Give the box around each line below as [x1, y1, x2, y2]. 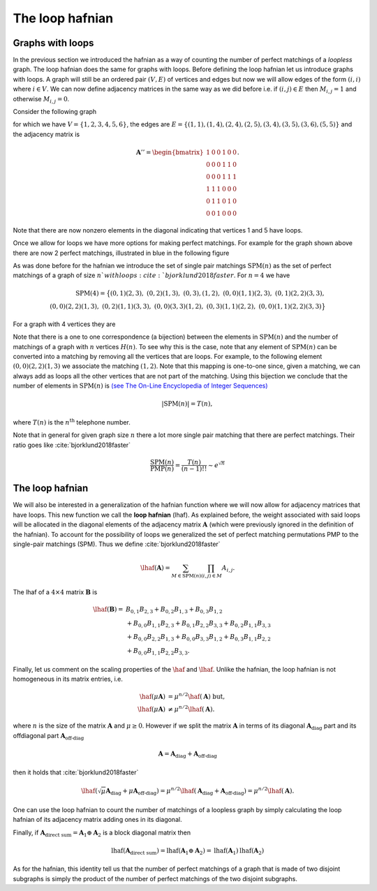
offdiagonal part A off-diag [13, 731, 84, 742]
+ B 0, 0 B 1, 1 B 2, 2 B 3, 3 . [126, 647, 190, 656]
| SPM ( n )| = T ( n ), [161, 400, 213, 408]
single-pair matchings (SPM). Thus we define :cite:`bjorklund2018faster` [13, 540, 221, 548]
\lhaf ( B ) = [93, 605, 124, 613]
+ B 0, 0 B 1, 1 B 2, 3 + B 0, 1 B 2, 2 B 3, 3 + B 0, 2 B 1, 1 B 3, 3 [126, 619, 272, 628]
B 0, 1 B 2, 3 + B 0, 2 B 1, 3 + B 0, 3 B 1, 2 [126, 605, 223, 614]
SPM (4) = [75, 289, 105, 297]
